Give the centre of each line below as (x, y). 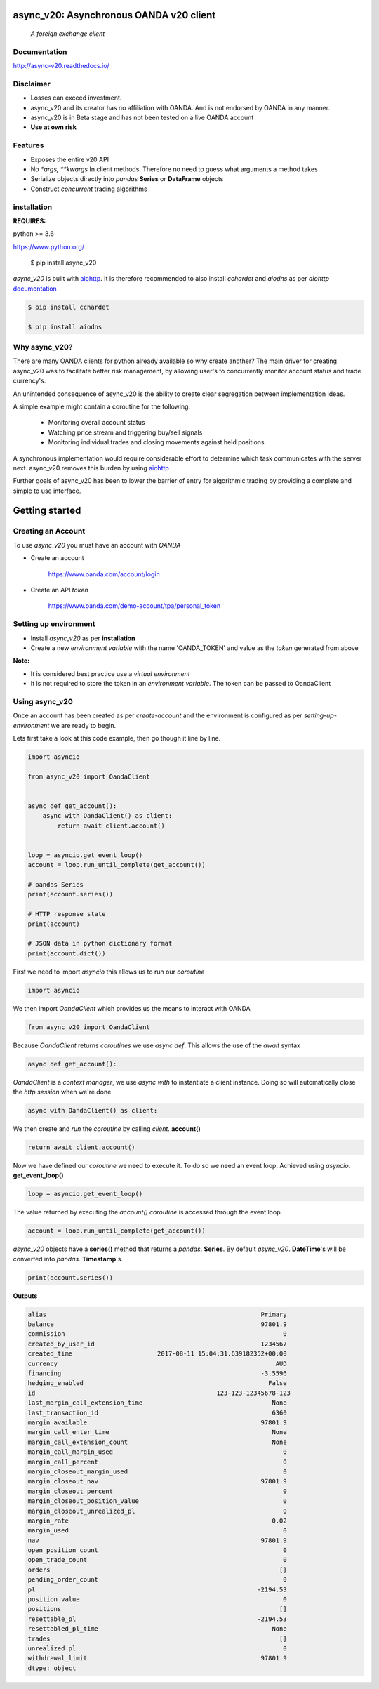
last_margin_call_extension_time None (157, 1403)
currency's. (29, 381)
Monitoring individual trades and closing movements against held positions (156, 442)
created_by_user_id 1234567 (157, 1344)
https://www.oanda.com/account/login (104, 574)
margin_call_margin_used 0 (157, 1452)
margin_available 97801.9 (157, 1423)
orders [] (157, 1570)
